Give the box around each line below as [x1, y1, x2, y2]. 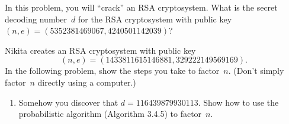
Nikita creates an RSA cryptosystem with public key [5, 44, 196, 56]
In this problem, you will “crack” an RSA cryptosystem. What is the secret [5, 1, 278, 13]
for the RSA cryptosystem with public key [78, 12, 232, 25]
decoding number [5, 12, 68, 25]
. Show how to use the [198, 96, 279, 108]
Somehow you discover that [18, 96, 118, 108]
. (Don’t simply [228, 64, 284, 77]
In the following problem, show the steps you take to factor [5, 64, 220, 77]
